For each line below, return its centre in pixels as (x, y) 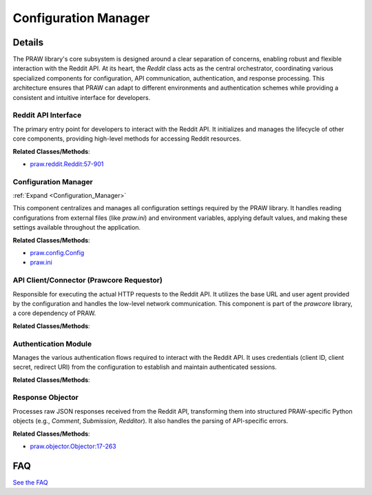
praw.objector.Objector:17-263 (73, 446)
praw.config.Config (57, 253)
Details (28, 42)
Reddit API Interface (47, 115)
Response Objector (46, 398)
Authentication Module (52, 343)
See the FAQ (30, 482)
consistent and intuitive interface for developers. (82, 97)
